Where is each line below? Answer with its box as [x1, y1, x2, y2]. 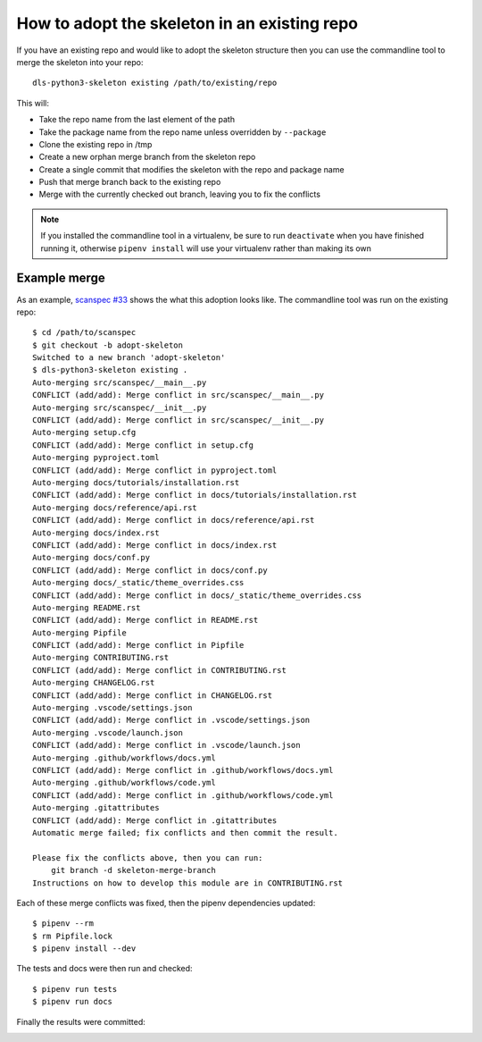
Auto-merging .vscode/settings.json [32, 702, 193, 713]
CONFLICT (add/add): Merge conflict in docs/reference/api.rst [32, 515, 315, 525]
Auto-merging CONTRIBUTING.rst [32, 652, 170, 663]
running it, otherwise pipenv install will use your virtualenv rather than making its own [40, 242, 372, 254]
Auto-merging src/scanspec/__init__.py [32, 402, 207, 413]
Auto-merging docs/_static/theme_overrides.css [32, 577, 245, 588]
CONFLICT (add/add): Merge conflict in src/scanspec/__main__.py [32, 390, 325, 400]
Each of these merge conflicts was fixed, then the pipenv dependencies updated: [16, 897, 316, 908]
